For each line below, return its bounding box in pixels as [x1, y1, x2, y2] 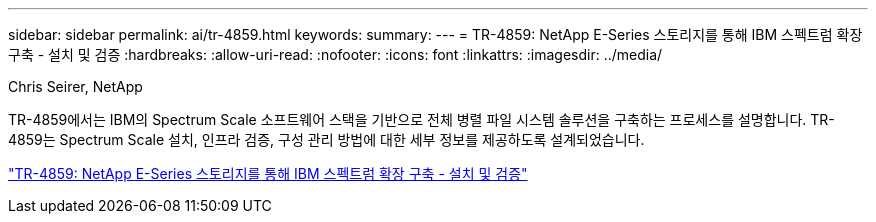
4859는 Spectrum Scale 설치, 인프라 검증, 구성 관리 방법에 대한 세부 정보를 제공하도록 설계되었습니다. [8, 131, 645, 148]
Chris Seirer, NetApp [8, 78, 143, 95]
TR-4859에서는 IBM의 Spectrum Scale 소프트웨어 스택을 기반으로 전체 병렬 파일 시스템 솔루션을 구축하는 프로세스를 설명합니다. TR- [8, 111, 835, 128]
